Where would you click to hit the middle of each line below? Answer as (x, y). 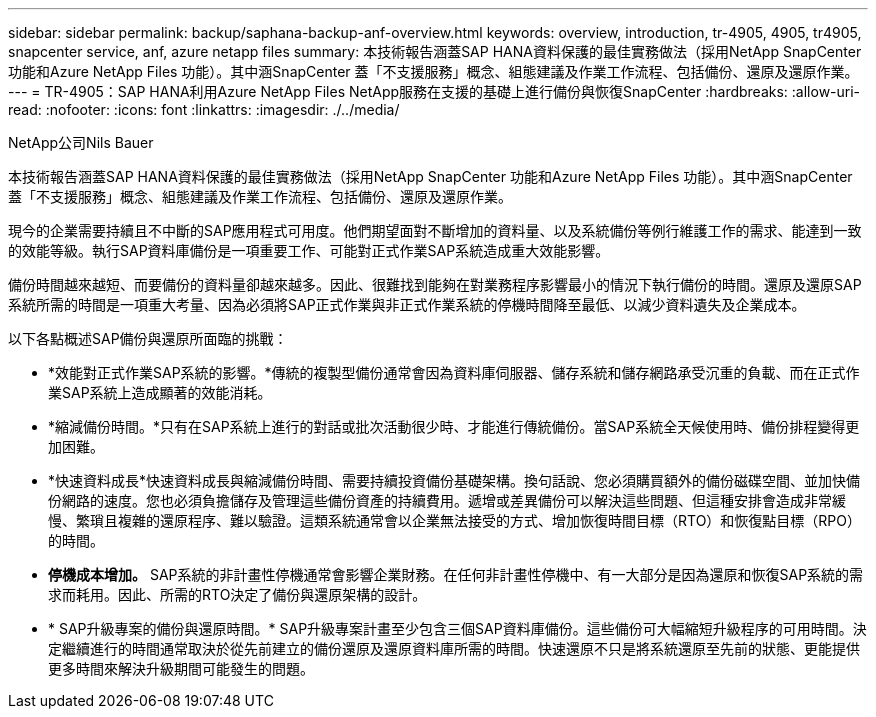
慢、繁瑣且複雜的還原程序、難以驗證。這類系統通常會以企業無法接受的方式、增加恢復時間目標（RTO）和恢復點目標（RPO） (454, 520)
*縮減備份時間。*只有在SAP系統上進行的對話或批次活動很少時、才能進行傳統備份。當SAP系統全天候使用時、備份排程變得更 (454, 426)
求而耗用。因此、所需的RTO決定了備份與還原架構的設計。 (237, 594)
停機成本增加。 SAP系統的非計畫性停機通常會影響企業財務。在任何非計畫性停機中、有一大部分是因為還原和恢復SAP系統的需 (456, 574)
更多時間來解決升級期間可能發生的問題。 (181, 668)
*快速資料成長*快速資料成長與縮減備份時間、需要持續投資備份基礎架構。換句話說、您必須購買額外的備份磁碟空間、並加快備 (454, 480)
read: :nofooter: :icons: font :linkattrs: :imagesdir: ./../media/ (204, 109)
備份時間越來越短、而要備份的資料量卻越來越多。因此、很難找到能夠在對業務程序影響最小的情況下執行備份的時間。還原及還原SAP (435, 284)
